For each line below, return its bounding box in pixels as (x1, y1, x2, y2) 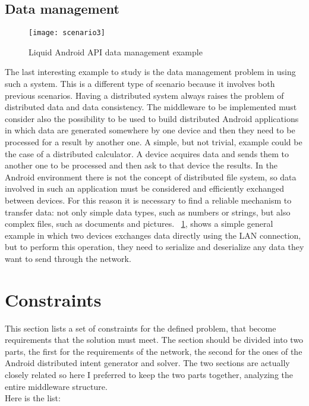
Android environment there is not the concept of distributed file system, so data (5, 170, 297, 183)
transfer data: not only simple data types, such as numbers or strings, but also (5, 205, 291, 218)
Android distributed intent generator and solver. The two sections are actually (5, 357, 290, 369)
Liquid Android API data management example (29, 45, 203, 58)
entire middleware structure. (5, 380, 108, 392)
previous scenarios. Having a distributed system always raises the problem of (5, 89, 284, 101)
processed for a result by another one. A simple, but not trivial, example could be (5, 136, 302, 148)
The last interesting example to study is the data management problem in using (5, 65, 296, 78)
